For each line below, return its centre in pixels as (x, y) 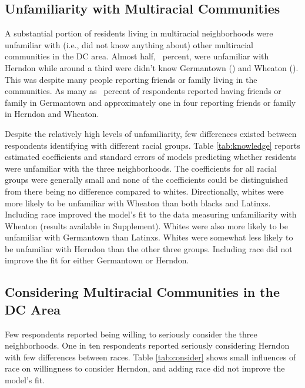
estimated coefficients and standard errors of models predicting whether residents (151, 157)
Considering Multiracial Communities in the (142, 292)
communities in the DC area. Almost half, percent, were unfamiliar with (137, 56)
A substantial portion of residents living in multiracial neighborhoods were (139, 33)
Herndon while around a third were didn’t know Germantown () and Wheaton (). (152, 67)
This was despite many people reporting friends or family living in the (131, 79)
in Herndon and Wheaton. (52, 114)
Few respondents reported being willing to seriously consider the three (131, 334)
